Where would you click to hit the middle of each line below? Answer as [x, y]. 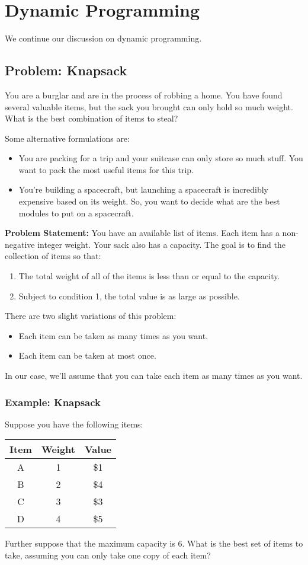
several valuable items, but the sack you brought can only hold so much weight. [149, 106]
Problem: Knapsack [66, 70]
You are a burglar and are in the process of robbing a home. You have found [144, 95]
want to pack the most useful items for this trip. [106, 169]
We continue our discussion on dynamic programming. [103, 38]
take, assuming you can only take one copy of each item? [108, 555]
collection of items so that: [53, 256]
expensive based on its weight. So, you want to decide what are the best [149, 201]
